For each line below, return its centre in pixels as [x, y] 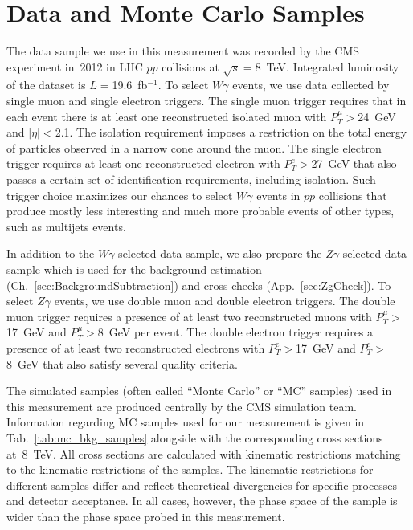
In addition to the [51, 253]
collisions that [353, 195]
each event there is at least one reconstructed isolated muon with [167, 116]
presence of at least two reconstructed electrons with [136, 347]
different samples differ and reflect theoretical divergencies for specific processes [202, 485]
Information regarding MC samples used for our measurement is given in [186, 422]
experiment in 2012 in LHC [75, 66]
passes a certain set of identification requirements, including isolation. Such [191, 179]
